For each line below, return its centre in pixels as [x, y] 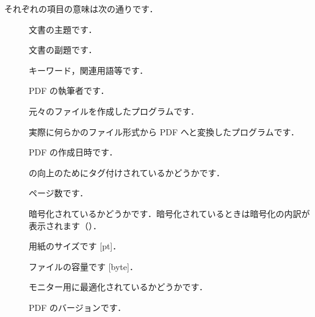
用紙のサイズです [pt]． [75, 246]
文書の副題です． [63, 50]
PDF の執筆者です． [69, 91]
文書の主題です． [63, 29]
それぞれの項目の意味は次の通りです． [81, 9]
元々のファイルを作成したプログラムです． [114, 111]
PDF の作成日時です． [73, 152]
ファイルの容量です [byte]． [83, 266]
